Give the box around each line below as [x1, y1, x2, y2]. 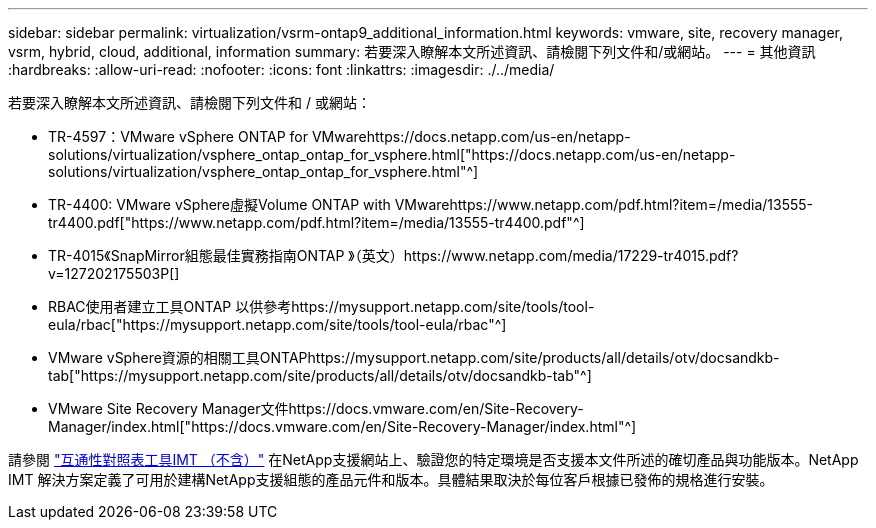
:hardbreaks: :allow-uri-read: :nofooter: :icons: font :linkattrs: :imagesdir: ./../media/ [8, 61, 555, 78]
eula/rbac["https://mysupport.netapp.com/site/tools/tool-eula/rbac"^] [48, 316, 507, 333]
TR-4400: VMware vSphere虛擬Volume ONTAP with [48, 196, 391, 213]
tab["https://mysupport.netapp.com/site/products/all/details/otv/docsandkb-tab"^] [48, 367, 592, 384]
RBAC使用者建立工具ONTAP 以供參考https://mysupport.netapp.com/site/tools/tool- [48, 298, 595, 315]
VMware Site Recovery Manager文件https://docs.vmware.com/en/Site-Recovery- [48, 400, 584, 417]
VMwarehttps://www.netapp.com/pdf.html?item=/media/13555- [394, 196, 814, 213]
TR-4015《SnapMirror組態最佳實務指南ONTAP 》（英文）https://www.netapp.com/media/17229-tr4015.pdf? [48, 247, 739, 264]
